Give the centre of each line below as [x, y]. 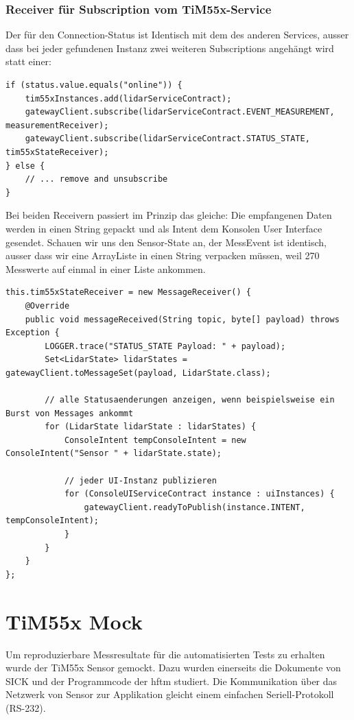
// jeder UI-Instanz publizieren [140, 480]
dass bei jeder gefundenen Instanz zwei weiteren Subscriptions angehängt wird [170, 48]
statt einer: [29, 61]
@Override [47, 305]
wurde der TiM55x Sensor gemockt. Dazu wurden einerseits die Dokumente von [173, 668]
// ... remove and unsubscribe [96, 179]
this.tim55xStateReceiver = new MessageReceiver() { [128, 292]
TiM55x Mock [74, 621]
